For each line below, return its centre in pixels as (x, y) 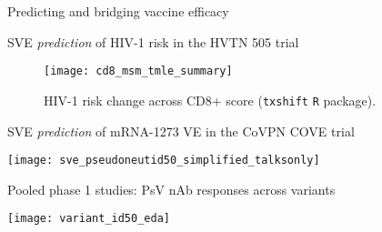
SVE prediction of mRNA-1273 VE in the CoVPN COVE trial (181, 131)
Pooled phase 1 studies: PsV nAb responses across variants (171, 189)
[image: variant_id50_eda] (89, 219)
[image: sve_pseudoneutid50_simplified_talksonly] (164, 161)
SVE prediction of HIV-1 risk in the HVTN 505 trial (153, 41)
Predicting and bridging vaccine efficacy (118, 11)
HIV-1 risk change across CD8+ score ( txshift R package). (210, 100)
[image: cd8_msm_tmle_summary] (138, 71)
